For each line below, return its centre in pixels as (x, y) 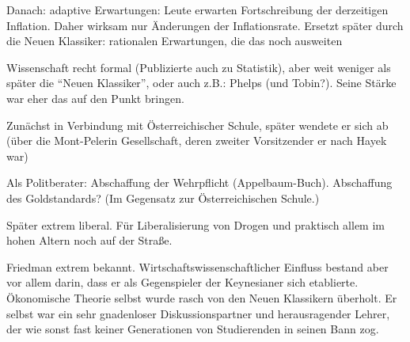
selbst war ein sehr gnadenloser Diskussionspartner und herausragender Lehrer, (198, 313)
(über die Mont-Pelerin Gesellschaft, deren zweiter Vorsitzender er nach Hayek (197, 141)
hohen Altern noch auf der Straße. (89, 240)
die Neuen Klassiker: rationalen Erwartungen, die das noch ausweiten (175, 41)
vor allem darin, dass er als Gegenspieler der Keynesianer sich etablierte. (182, 282)
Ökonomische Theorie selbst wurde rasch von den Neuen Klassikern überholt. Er (202, 297)
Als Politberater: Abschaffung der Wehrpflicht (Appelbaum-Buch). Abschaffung (199, 182)
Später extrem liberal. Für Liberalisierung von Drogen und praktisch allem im (196, 224)
